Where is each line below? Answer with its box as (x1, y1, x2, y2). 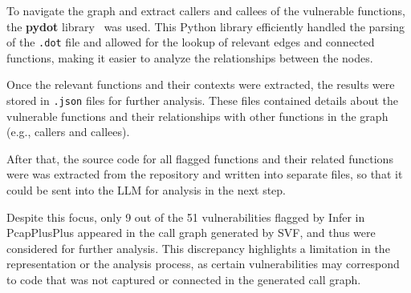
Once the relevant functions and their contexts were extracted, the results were (6, 76, 395, 93)
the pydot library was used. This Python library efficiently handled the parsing (6, 18, 405, 34)
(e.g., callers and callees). (6, 123, 130, 140)
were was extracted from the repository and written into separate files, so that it (6, 166, 403, 183)
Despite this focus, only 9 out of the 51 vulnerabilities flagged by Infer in (6, 208, 365, 225)
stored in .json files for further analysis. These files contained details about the (6, 92, 398, 109)
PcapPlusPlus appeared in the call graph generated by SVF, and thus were (6, 224, 376, 241)
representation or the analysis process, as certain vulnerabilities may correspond (6, 255, 400, 272)
